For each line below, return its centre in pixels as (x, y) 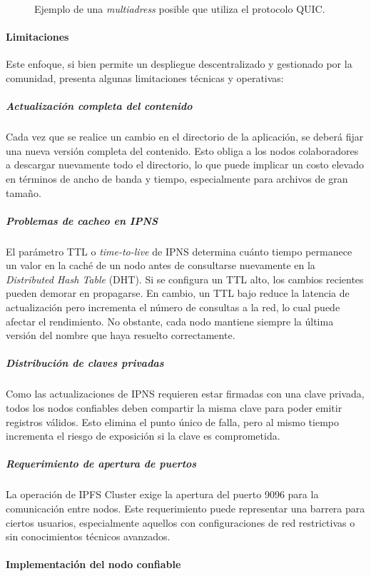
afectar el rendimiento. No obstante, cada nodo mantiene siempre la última (170, 321)
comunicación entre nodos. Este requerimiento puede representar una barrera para (185, 508)
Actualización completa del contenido (99, 106)
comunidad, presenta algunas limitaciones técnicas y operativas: (145, 77)
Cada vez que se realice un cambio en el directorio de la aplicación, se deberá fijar (185, 137)
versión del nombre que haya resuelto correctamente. (121, 335)
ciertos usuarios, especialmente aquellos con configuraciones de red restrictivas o (181, 522)
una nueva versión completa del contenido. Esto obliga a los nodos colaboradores (182, 150)
